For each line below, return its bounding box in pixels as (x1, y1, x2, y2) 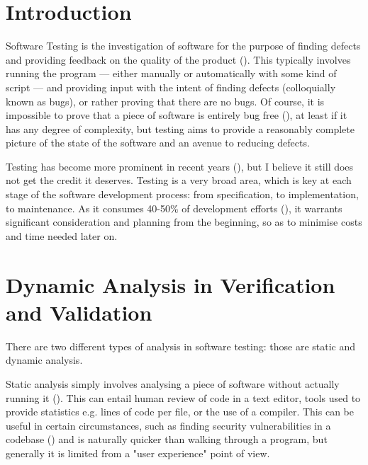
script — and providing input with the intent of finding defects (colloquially (6, 79, 336, 94)
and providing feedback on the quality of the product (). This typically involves (6, 52, 351, 67)
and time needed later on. (6, 228, 118, 243)
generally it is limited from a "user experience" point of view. (6, 445, 270, 460)
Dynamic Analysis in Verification (6, 270, 335, 299)
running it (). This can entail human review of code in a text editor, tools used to (6, 390, 361, 405)
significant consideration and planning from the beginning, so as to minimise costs (6, 214, 362, 229)
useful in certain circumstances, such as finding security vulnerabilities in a (6, 418, 331, 432)
